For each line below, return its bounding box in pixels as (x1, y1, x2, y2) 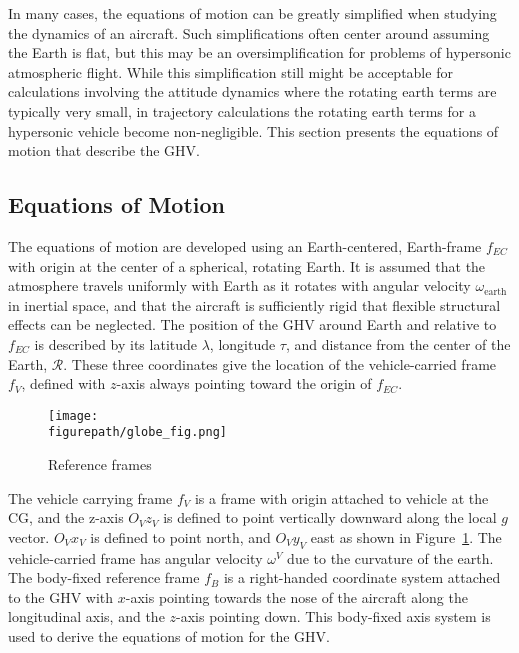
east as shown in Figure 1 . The (310, 526, 502, 547)
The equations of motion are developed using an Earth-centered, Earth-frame (8, 235, 482, 256)
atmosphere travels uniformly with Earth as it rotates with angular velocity (8, 275, 471, 296)
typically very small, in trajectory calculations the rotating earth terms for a (8, 100, 476, 121)
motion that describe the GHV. (8, 140, 200, 161)
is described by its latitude (34, 333, 198, 354)
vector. (8, 526, 50, 547)
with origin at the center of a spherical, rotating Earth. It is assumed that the (8, 255, 486, 276)
